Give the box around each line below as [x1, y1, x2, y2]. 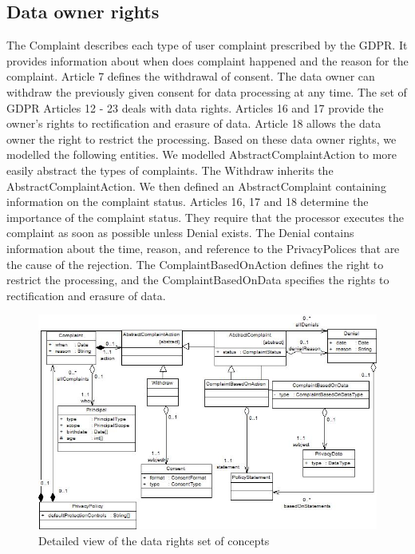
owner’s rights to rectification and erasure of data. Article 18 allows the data [6, 115, 381, 132]
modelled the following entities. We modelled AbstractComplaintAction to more [6, 146, 397, 163]
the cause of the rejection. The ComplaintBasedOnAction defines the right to [6, 255, 384, 272]
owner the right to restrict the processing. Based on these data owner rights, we [6, 130, 397, 147]
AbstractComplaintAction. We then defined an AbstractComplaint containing [6, 177, 386, 194]
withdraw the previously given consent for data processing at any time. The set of [6, 83, 407, 100]
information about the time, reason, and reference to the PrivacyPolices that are [6, 239, 400, 256]
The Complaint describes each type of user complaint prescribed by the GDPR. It [6, 37, 408, 53]
